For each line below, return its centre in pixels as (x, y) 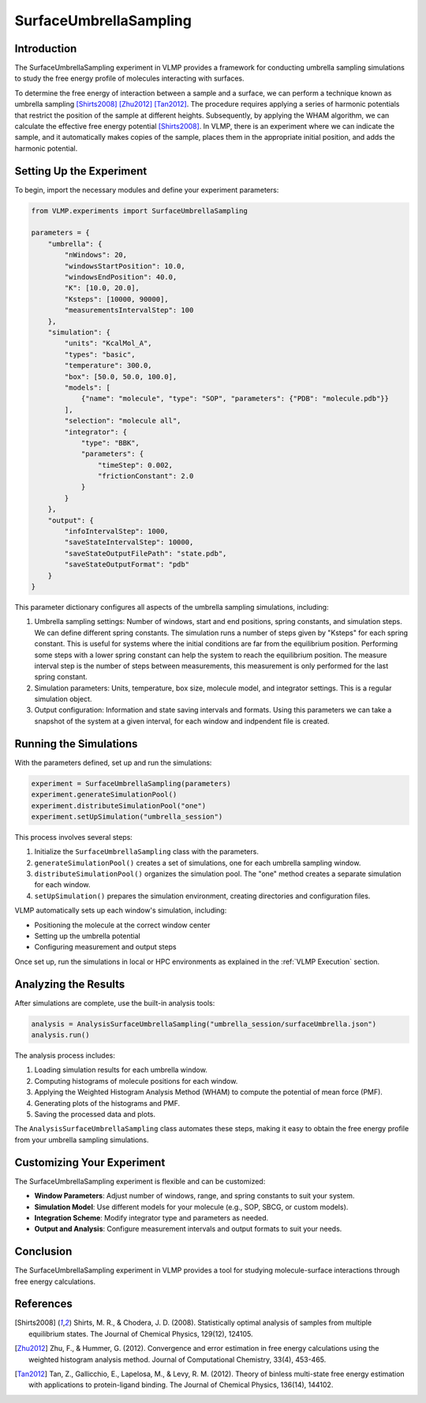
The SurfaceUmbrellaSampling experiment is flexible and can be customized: (140, 1181)
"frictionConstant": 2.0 (146, 476)
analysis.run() (60, 1035)
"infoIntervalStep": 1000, (116, 532)
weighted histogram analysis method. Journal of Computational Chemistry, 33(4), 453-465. (177, 1360)
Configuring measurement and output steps (105, 947)
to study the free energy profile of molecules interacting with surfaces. (129, 78)
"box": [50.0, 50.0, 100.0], (121, 376)
